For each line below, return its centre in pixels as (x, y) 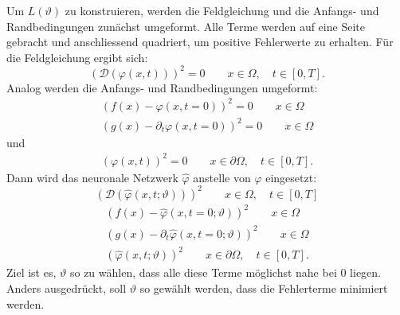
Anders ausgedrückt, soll (67, 288)
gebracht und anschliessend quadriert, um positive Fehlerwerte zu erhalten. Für (200, 42)
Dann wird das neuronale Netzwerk (92, 177)
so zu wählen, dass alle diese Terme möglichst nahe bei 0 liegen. (225, 272)
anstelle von (222, 177)
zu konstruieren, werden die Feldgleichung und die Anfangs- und (222, 10)
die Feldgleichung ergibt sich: (77, 57)
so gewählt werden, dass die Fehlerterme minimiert (264, 288)
